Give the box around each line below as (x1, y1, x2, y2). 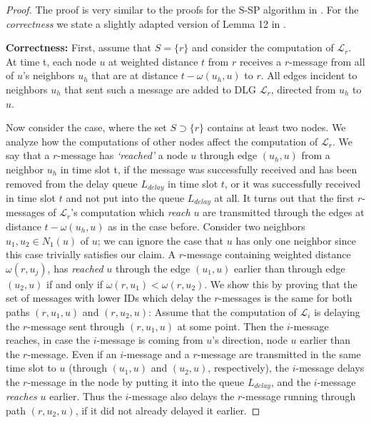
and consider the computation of (191, 40, 334, 55)
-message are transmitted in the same (197, 346, 361, 361)
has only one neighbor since (235, 233, 356, 248)
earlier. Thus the (49, 389, 122, 404)
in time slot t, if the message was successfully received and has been (60, 161, 357, 176)
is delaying (314, 305, 360, 319)
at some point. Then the (177, 318, 284, 333)
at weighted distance (108, 53, 198, 68)
